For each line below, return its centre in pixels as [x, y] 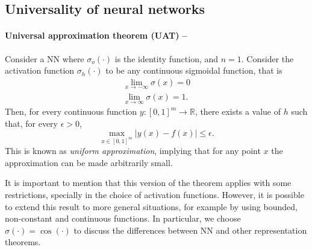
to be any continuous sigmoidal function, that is [194, 70]
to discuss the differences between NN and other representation [190, 230]
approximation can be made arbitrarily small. [89, 162]
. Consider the [267, 58]
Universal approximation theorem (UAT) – [96, 35]
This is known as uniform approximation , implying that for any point [133, 151]
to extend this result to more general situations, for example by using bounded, [151, 206]
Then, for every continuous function [71, 111]
